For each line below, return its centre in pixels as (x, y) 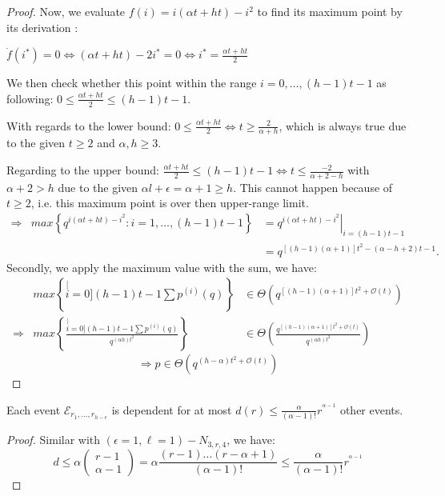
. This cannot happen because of (313, 187)
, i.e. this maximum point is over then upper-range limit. (170, 203)
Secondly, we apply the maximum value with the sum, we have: (162, 267)
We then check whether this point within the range (132, 83)
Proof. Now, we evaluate (66, 11)
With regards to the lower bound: (89, 125)
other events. (371, 409)
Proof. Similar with (54, 440)
